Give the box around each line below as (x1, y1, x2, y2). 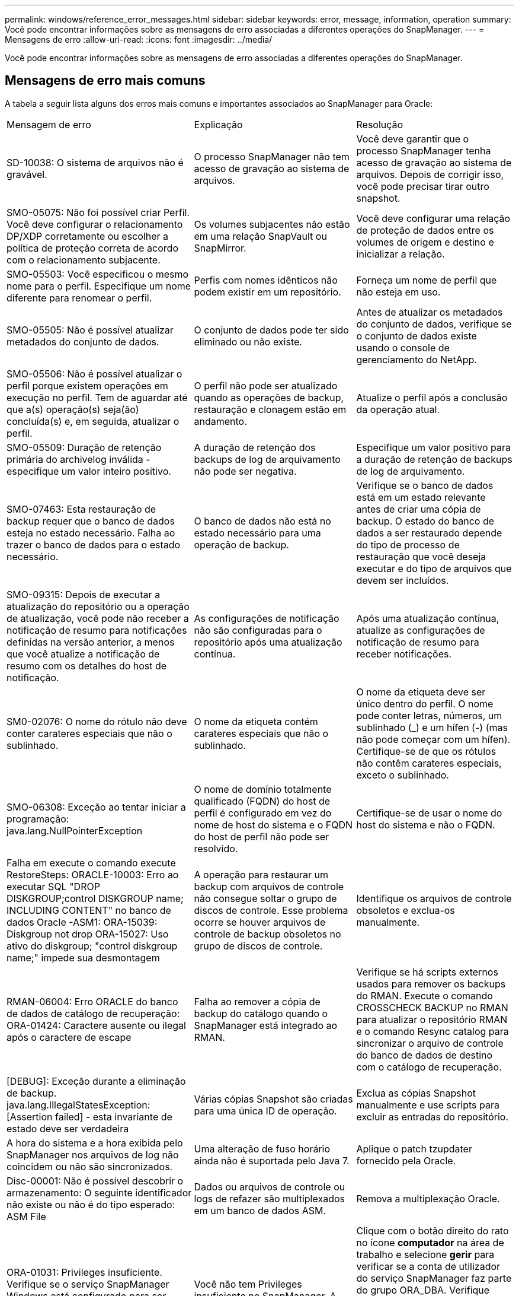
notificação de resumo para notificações (7, 624, 187, 636)
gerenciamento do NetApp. (356, 353, 477, 366)
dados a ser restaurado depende (356, 526, 502, 539)
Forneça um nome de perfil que (356, 274, 497, 286)
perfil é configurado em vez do (194, 806, 332, 819)
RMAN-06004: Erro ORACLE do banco (7, 995, 178, 1008)
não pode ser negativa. (194, 465, 297, 477)
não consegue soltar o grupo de (194, 892, 337, 904)
